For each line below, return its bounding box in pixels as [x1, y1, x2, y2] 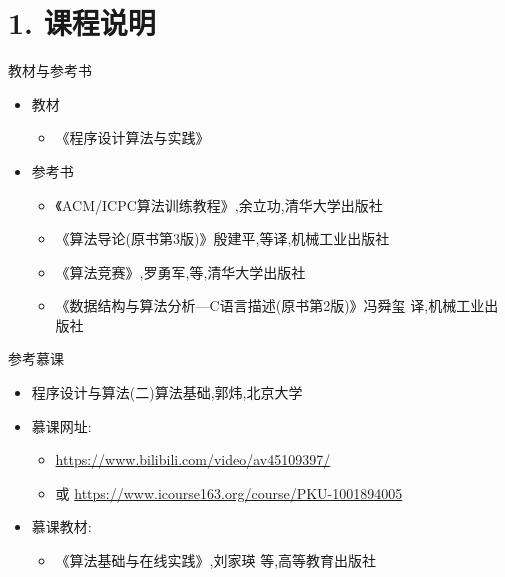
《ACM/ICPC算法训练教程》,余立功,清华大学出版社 [55, 194, 383, 215]
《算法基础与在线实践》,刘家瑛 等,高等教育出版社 [55, 550, 377, 571]
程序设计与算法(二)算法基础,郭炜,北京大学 [31, 382, 303, 403]
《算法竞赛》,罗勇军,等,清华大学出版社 [55, 261, 306, 282]
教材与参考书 [8, 60, 92, 81]
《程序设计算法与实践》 [55, 127, 210, 148]
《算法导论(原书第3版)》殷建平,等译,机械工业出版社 [55, 228, 390, 249]
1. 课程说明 [8, 2, 156, 43]
